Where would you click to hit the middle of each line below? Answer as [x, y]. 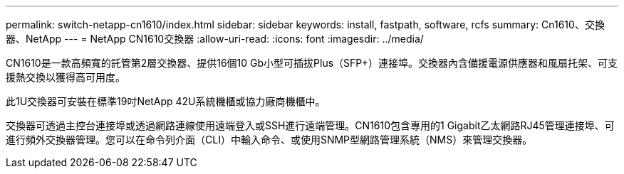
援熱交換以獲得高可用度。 [66, 77]
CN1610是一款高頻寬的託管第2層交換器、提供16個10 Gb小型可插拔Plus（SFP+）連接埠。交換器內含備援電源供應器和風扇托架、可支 [312, 63]
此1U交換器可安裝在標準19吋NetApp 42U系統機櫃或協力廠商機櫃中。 [166, 101]
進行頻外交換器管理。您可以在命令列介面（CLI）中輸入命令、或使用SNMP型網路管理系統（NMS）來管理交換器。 [269, 140]
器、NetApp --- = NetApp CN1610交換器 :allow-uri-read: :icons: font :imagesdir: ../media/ [215, 39]
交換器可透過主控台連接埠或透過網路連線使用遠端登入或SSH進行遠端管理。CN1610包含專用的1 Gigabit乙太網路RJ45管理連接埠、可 [310, 125]
